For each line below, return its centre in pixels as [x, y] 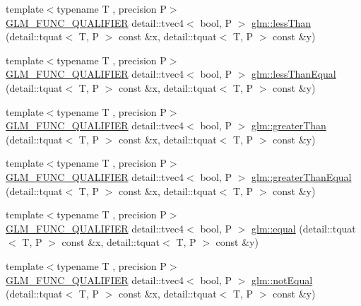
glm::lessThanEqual [294, 74]
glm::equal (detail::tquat [303, 228]
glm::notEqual [282, 279]
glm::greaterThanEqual [301, 176]
